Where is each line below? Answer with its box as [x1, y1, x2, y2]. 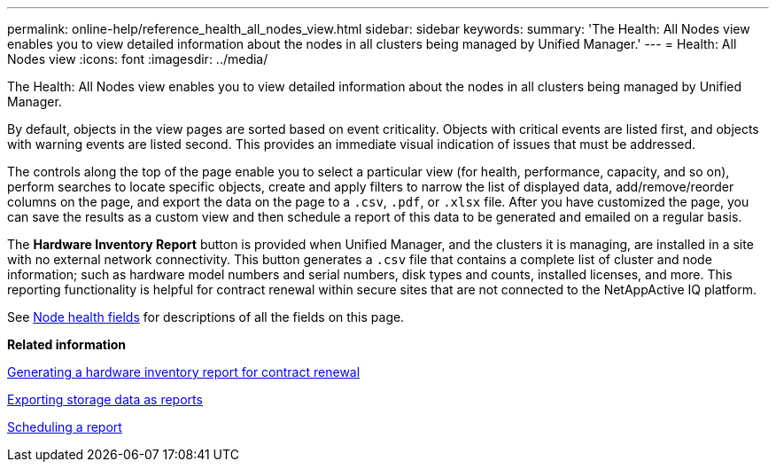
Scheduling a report [7, 419, 122, 434]
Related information [7, 337, 127, 352]
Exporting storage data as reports [7, 392, 203, 407]
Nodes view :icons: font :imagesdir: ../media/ [7, 51, 268, 66]
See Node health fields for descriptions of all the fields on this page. [7, 309, 405, 324]
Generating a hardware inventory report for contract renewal [7, 364, 361, 379]
